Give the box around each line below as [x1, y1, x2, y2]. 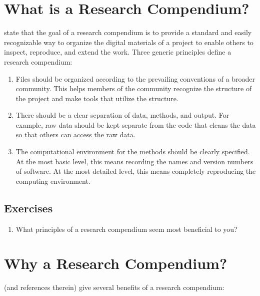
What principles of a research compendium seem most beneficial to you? [15, 223, 237, 234]
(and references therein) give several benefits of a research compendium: [4, 282, 224, 292]
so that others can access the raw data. [15, 129, 135, 140]
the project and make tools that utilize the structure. [15, 93, 178, 103]
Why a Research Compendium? [4, 253, 227, 273]
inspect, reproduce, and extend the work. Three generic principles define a [4, 47, 231, 57]
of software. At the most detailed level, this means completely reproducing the [15, 166, 256, 176]
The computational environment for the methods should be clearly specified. [15, 146, 250, 157]
